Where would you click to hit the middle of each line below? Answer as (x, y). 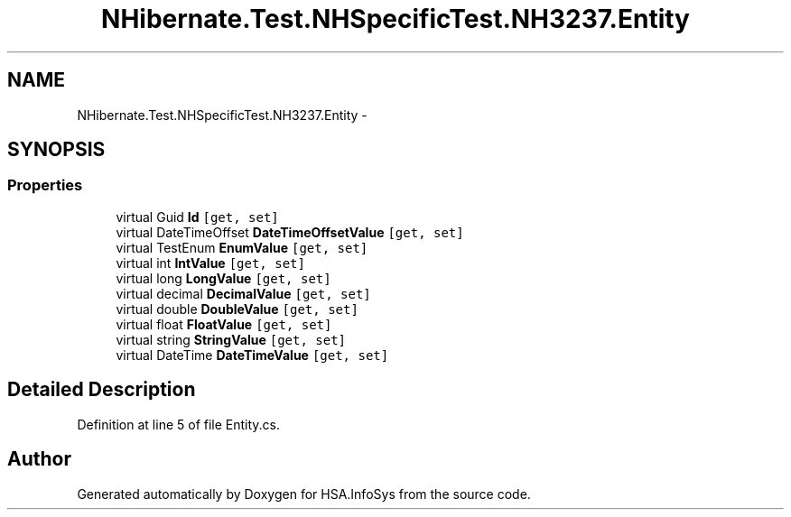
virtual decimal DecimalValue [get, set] (243, 293)
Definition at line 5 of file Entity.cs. (179, 424)
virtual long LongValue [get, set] (223, 278)
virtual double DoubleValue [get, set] (237, 309)
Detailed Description (102, 390)
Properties (45, 185)
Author (39, 459)
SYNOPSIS (56, 150)
